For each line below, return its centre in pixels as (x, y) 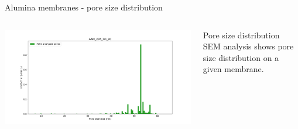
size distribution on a (241, 57)
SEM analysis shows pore (248, 46)
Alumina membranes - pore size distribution (84, 7)
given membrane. (233, 69)
